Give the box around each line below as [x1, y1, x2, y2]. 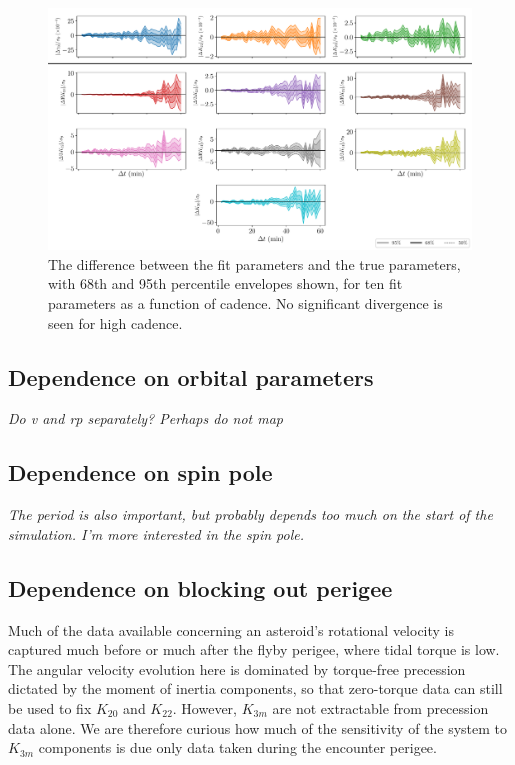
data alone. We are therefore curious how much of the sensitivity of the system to [8, 717, 508, 738]
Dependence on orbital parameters [8, 361, 374, 392]
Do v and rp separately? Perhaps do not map [8, 408, 284, 429]
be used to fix [8, 697, 92, 718]
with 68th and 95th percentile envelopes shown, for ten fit [48, 273, 403, 294]
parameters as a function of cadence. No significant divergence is [48, 293, 443, 313]
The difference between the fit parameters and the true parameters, [48, 253, 461, 274]
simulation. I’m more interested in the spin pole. [8, 523, 304, 544]
